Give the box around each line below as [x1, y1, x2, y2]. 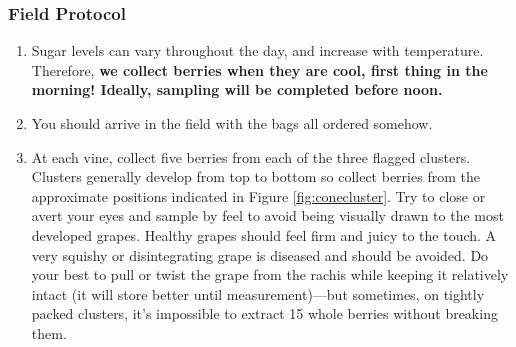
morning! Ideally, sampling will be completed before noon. [31, 79, 443, 100]
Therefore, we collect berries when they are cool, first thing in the [31, 59, 488, 80]
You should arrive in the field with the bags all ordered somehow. [31, 113, 433, 133]
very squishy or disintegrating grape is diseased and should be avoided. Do [31, 244, 489, 265]
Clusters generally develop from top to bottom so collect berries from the [31, 166, 480, 187]
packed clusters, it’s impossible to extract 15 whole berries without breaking [31, 303, 498, 324]
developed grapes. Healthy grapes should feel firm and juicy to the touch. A [31, 224, 497, 245]
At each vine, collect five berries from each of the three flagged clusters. [31, 146, 471, 167]
